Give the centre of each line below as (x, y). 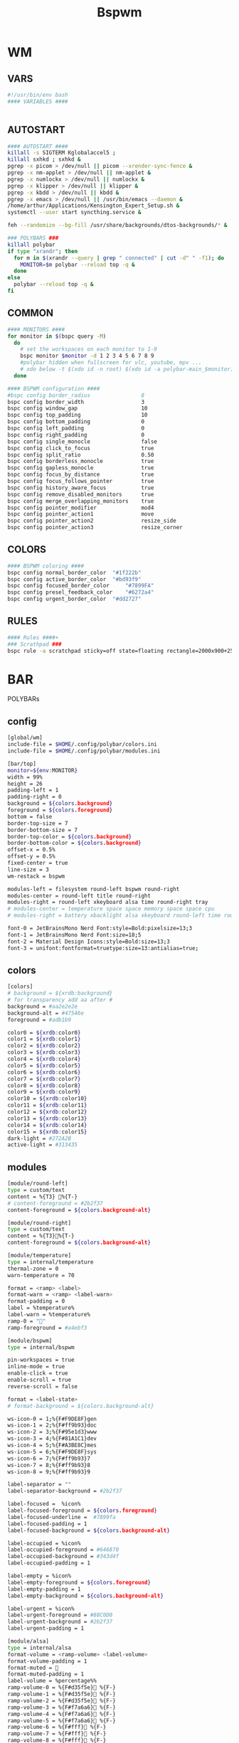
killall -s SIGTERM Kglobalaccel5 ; (62, 153)
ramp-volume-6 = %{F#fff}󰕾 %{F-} (57, 1727)
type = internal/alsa (39, 1648)
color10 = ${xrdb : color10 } (47, 1099)
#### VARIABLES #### (38, 101)
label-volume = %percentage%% (52, 1681)
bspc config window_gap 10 (78, 409)
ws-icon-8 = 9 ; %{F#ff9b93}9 (49, 1472)
